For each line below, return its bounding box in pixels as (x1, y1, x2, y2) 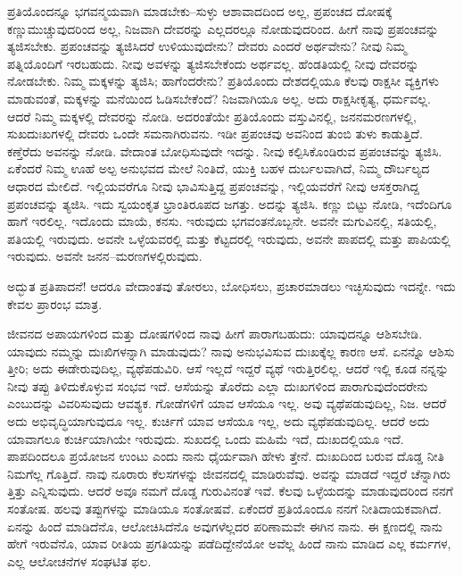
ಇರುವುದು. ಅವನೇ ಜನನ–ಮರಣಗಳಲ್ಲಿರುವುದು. (7, 247, 203, 265)
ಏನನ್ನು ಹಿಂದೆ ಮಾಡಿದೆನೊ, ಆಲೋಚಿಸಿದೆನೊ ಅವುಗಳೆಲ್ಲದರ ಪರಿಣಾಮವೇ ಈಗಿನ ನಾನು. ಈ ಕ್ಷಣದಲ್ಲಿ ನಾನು (7, 516, 443, 535)
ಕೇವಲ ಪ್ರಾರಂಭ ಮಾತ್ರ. (7, 294, 103, 313)
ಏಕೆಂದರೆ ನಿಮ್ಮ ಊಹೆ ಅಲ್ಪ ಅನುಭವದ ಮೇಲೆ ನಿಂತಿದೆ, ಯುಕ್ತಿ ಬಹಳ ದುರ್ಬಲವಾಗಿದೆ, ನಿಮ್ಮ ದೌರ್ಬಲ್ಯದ (7, 159, 430, 178)
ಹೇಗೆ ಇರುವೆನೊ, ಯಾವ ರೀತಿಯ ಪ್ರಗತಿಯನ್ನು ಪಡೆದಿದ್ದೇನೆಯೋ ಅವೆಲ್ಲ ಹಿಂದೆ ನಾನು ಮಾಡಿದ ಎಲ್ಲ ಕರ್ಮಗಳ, (7, 534, 451, 553)
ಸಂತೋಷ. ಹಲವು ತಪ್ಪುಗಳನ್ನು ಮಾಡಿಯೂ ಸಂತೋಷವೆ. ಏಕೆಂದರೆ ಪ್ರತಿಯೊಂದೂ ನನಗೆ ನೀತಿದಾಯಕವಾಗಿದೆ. (7, 499, 442, 518)
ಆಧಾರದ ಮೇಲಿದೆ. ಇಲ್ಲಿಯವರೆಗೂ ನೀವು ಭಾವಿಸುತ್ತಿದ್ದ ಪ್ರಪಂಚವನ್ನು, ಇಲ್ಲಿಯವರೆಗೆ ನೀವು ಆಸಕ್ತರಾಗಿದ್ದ (7, 176, 419, 195)
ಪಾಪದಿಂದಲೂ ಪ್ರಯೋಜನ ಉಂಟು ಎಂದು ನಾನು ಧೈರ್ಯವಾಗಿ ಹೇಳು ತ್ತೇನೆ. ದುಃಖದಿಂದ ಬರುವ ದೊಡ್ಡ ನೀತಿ (7, 447, 445, 465)
